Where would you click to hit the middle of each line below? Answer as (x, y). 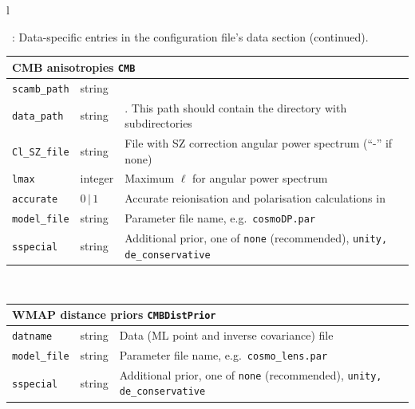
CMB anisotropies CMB (74, 67)
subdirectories (158, 123)
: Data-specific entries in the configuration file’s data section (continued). (190, 36)
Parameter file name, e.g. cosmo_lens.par (223, 354)
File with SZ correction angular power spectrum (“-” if (259, 142)
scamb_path (41, 89)
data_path (38, 117)
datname (32, 336)
